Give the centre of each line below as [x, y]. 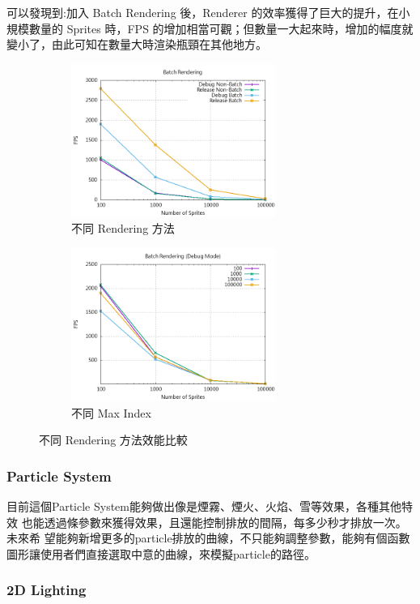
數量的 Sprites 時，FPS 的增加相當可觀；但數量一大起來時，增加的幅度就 [221, 28]
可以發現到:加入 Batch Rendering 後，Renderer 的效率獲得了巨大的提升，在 [203, 12]
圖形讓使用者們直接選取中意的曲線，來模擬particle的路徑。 [161, 553]
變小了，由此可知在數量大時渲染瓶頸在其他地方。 [137, 44]
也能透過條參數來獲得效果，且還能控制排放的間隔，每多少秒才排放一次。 [214, 522]
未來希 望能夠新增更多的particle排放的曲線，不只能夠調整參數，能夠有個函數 [208, 538]
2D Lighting [47, 590]
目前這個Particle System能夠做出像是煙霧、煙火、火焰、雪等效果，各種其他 [204, 505]
